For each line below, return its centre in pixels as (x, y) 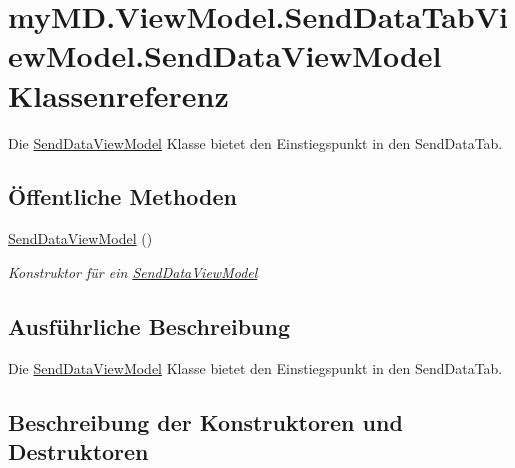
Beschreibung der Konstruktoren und (205, 421)
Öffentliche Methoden (122, 196)
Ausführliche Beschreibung (149, 325)
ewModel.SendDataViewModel (225, 55)
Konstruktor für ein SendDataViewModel (133, 271)
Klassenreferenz (118, 94)
